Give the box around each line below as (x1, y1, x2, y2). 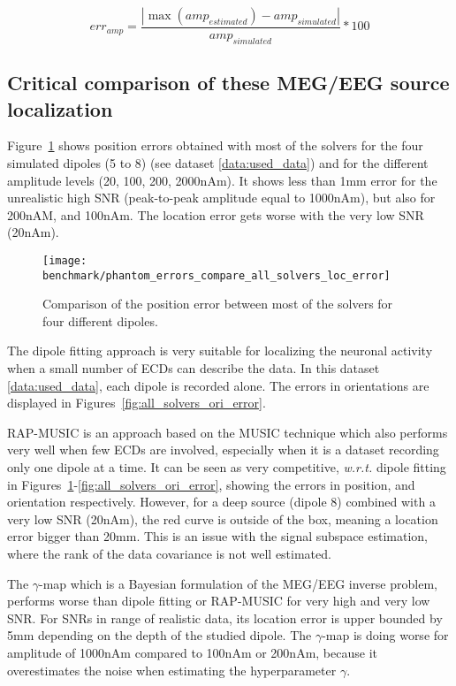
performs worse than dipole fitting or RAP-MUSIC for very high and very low (7, 591, 430, 610)
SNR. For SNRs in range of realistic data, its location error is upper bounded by (7, 608, 443, 627)
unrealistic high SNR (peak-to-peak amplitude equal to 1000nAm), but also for (7, 188, 436, 207)
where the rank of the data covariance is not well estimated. (7, 545, 331, 563)
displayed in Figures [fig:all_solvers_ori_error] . (7, 393, 266, 412)
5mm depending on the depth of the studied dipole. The (7, 626, 312, 644)
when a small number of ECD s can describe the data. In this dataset (7, 359, 380, 377)
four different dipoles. (42, 311, 158, 330)
